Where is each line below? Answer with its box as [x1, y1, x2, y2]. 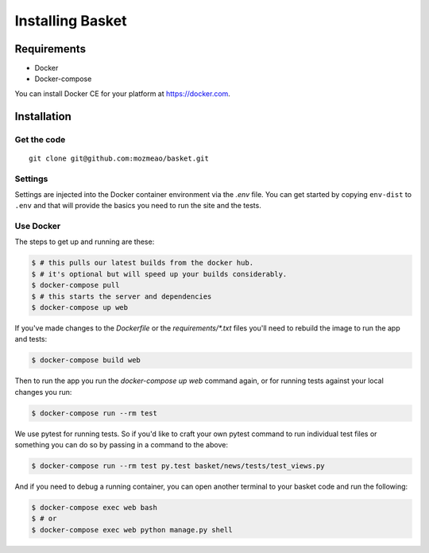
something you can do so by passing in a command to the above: [14, 440, 228, 450]
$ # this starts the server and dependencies [31, 292, 212, 301]
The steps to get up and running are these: [14, 237, 155, 246]
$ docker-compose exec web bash [31, 503, 158, 512]
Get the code [14, 133, 66, 145]
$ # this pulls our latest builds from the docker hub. [31, 258, 254, 268]
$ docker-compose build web [31, 356, 141, 365]
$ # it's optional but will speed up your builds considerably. [31, 269, 288, 278]
